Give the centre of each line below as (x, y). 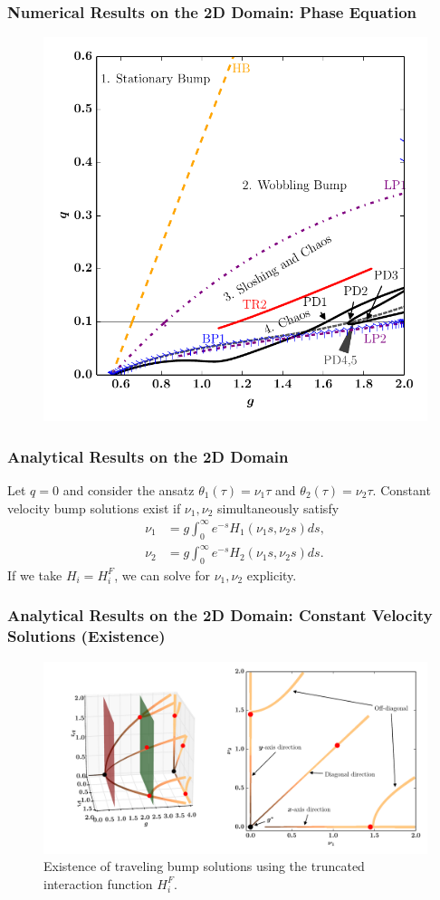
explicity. (272, 574)
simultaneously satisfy (278, 507)
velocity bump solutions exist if (94, 507)
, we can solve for (162, 574)
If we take (35, 574)
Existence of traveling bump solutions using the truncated (204, 866)
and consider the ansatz (129, 490)
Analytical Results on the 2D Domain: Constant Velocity (220, 615)
